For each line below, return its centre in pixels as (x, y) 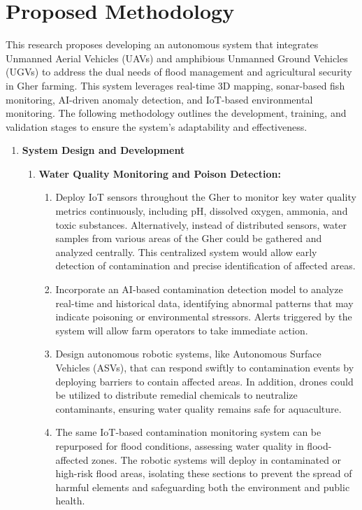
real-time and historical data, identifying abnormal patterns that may (204, 303)
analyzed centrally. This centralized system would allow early (186, 252)
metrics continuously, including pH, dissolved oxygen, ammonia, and (202, 211)
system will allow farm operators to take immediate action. (182, 330)
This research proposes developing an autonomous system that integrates (162, 44)
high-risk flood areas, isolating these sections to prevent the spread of (204, 473)
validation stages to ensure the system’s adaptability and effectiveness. (157, 126)
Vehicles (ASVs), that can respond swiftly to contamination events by (205, 367)
